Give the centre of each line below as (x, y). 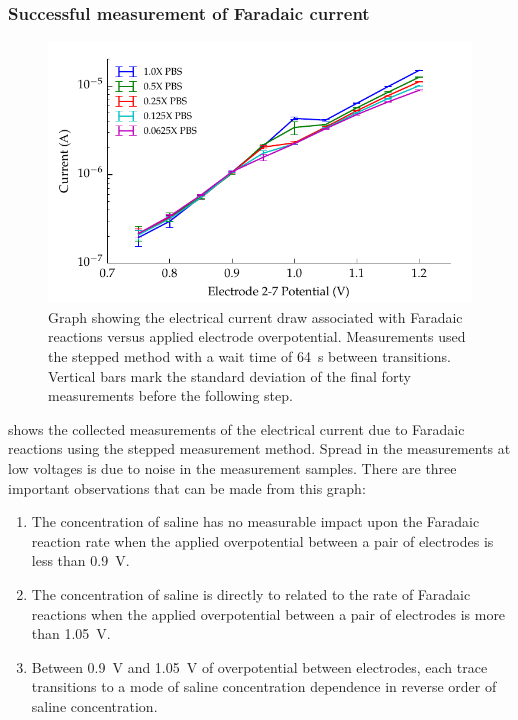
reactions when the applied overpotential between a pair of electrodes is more (268, 613)
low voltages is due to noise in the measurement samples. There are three (232, 467)
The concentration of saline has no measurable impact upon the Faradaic (255, 521)
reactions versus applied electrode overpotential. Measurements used (257, 336)
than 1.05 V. (71, 633)
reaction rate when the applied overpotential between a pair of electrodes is (262, 540)
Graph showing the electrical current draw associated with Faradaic (255, 316)
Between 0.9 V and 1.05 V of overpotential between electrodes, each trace (259, 666)
